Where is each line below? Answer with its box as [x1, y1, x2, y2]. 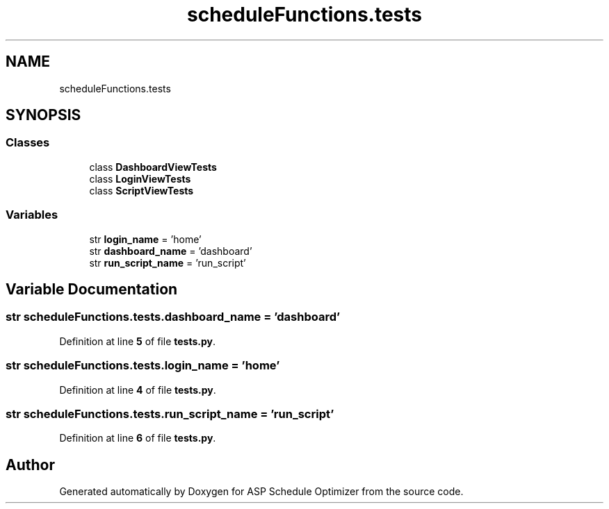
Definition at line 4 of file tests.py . [59, 383, 216, 396]
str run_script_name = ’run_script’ [89, 256, 246, 269]
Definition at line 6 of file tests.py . [59, 432, 216, 444]
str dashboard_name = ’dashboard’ [89, 244, 252, 257]
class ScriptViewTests [89, 184, 194, 197]
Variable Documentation [6, 280, 178, 298]
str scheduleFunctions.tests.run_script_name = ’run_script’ [6, 406, 334, 421]
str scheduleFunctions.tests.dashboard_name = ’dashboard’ [6, 310, 341, 324]
